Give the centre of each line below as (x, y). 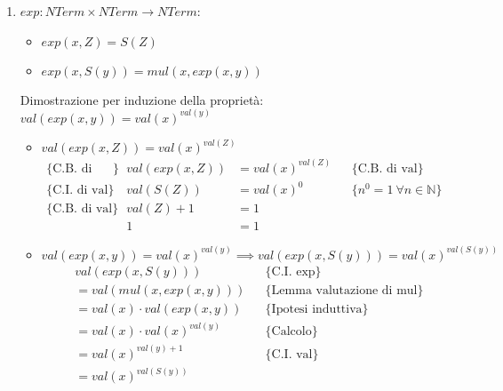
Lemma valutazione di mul (344, 290)
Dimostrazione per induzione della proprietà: (142, 99)
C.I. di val (80, 191)
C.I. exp (293, 271)
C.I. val (292, 354)
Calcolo (291, 332)
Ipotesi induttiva (317, 309)
